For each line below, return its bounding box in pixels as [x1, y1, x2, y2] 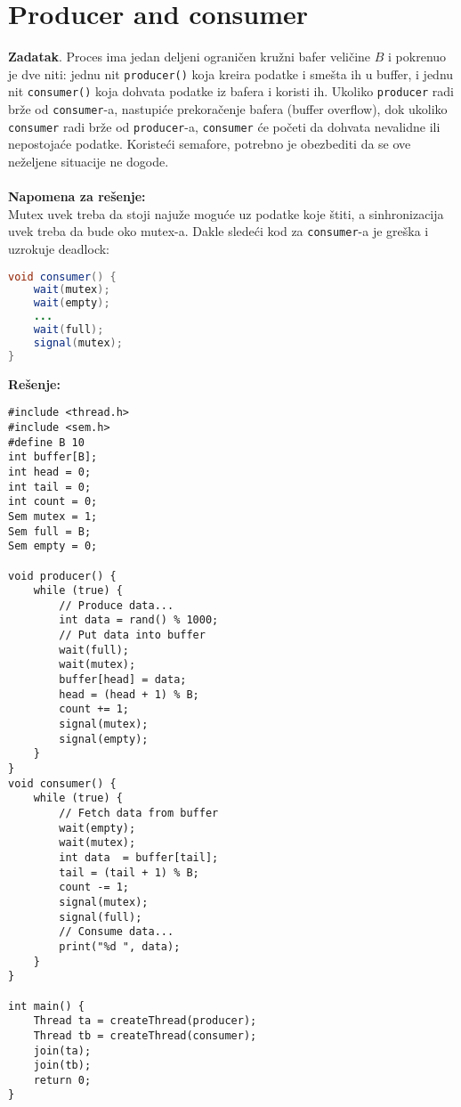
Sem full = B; [8, 525, 92, 538]
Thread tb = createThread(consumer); [33, 1029, 257, 1042]
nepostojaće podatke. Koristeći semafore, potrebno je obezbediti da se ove [8, 134, 411, 153]
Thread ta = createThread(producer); [33, 1014, 257, 1028]
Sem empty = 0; [8, 540, 98, 553]
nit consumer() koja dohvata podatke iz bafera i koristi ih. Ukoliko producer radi [8, 82, 454, 101]
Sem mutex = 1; [8, 509, 98, 523]
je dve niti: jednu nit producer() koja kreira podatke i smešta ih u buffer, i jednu [8, 64, 454, 83]
